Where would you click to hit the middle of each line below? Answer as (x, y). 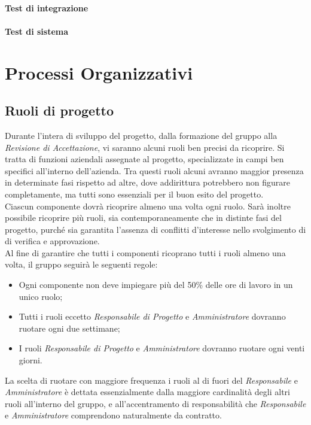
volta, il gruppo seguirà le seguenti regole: (81, 264)
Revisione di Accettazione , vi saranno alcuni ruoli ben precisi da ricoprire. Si (145, 147)
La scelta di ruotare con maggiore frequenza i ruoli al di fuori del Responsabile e (151, 380)
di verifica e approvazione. (52, 241)
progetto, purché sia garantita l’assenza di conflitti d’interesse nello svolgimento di (155, 229)
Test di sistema (37, 31)
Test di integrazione (47, 7)
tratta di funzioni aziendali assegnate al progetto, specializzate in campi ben (144, 159)
